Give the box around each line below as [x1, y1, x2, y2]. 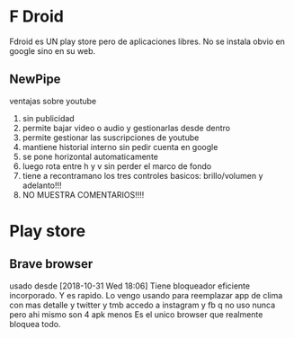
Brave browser [9, 256, 94, 271]
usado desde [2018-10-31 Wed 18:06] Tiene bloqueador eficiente [9, 280, 250, 291]
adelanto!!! [22, 180, 62, 191]
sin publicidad [22, 112, 75, 123]
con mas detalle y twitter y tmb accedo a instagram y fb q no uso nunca [9, 299, 276, 310]
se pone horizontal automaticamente [22, 151, 159, 162]
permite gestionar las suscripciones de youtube [22, 132, 200, 143]
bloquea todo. [9, 318, 61, 329]
